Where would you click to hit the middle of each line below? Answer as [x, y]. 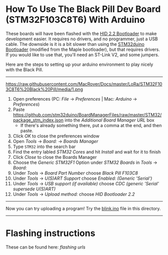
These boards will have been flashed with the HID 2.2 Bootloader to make [81, 33]
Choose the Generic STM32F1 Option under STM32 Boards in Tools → [85, 162]
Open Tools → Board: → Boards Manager [56, 141]
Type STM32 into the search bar [44, 146]
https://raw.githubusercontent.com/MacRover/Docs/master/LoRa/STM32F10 [84, 84]
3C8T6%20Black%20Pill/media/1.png [44, 89]
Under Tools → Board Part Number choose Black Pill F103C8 [76, 173]
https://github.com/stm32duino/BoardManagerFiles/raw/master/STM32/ [87, 115]
